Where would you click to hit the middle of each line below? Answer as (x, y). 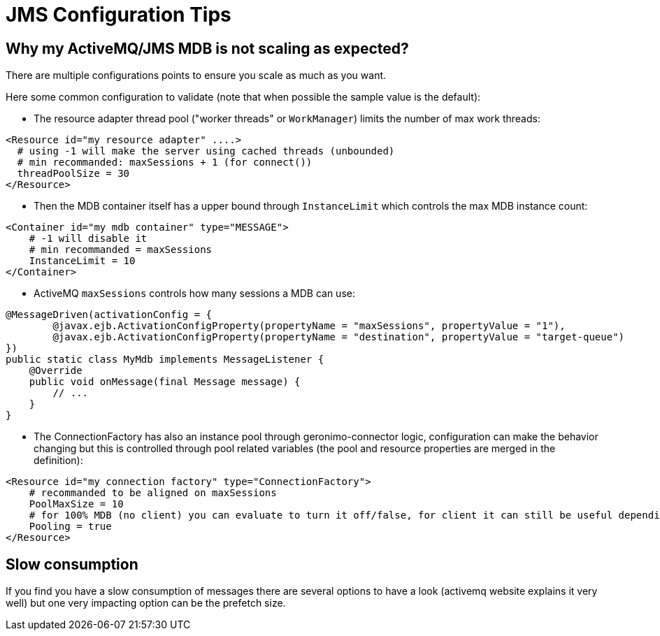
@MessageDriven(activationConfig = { (109, 315)
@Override (56, 371)
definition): (58, 461)
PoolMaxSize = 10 (76, 504)
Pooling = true (70, 527)
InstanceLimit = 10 (82, 261)
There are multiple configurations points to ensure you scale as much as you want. (196, 75)
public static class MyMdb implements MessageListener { (165, 360)
